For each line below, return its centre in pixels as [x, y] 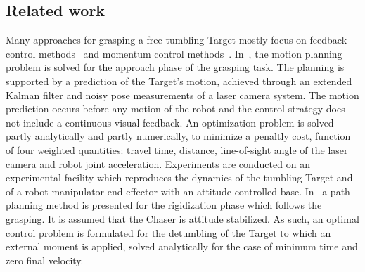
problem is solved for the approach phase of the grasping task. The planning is [175, 67]
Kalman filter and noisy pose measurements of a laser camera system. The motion [182, 95]
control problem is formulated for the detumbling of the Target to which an [168, 232]
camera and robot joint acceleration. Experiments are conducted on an [158, 163]
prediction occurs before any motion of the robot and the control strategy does [175, 109]
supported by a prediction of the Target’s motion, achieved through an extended [179, 80]
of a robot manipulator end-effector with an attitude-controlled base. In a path [178, 191]
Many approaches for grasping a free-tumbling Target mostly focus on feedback [177, 40]
